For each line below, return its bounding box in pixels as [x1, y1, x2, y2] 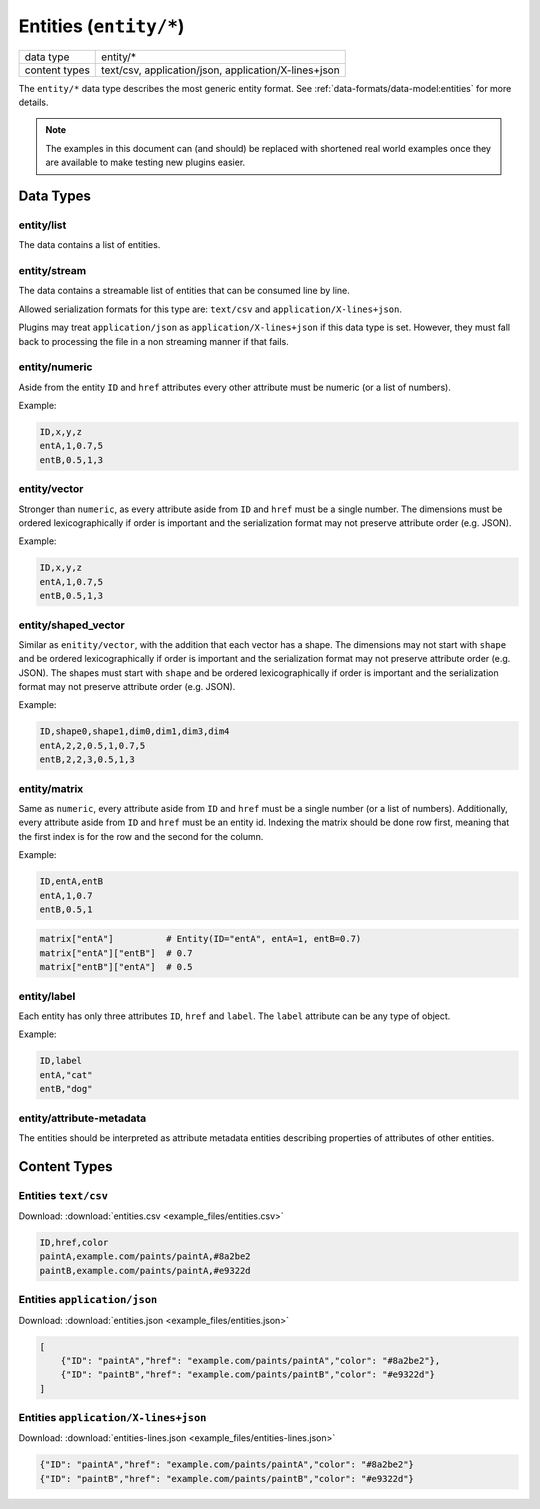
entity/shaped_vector [18, 618, 125, 632]
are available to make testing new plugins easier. [45, 156, 246, 169]
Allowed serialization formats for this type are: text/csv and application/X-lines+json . [18, 303, 402, 315]
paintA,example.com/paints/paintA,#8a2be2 [39, 1251, 251, 1262]
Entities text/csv [18, 1188, 109, 1202]
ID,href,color [39, 1237, 109, 1249]
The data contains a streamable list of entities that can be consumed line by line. [18, 285, 350, 297]
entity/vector [18, 482, 84, 496]
